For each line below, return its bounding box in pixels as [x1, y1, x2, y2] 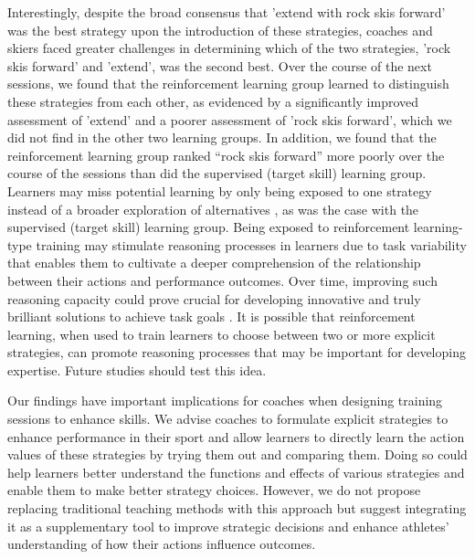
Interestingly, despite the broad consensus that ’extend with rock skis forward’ [7, 3, 446, 21]
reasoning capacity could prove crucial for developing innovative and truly [7, 289, 421, 308]
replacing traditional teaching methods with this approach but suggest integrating [7, 499, 467, 518]
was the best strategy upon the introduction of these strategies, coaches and [7, 20, 433, 39]
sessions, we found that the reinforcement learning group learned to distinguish [7, 74, 449, 93]
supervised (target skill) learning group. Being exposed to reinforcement [7, 217, 410, 237]
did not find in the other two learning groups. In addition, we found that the [7, 128, 437, 147]
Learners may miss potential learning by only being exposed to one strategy [7, 181, 432, 200]
